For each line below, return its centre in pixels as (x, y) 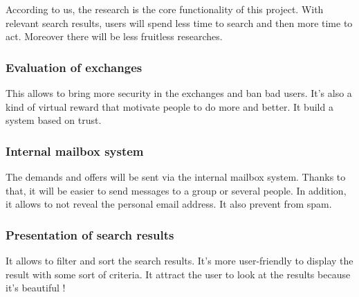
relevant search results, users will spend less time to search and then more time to (179, 22)
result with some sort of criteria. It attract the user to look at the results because (178, 274)
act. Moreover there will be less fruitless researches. (114, 36)
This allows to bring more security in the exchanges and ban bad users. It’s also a (179, 93)
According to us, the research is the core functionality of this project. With (165, 9)
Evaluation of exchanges (74, 67)
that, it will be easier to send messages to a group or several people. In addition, (176, 190)
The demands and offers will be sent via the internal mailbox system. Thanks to (176, 177)
